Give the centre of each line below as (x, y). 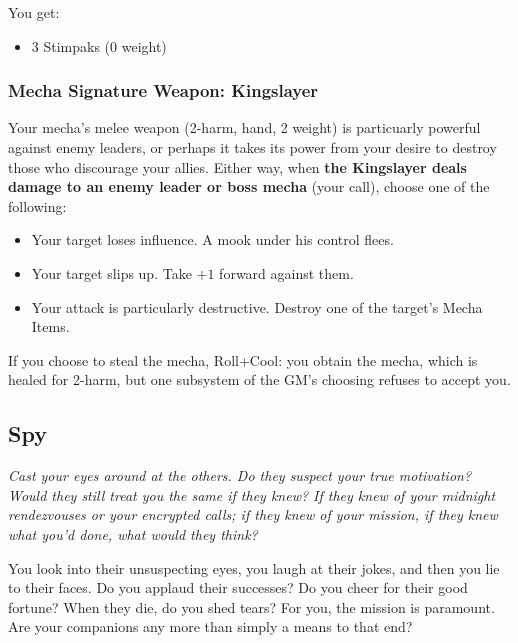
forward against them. (286, 272)
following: (37, 205)
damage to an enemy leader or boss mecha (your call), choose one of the (249, 186)
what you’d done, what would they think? (133, 533)
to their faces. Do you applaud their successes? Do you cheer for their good (238, 587)
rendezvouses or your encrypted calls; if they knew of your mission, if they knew (253, 514)
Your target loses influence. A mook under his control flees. (212, 239)
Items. (50, 326)
